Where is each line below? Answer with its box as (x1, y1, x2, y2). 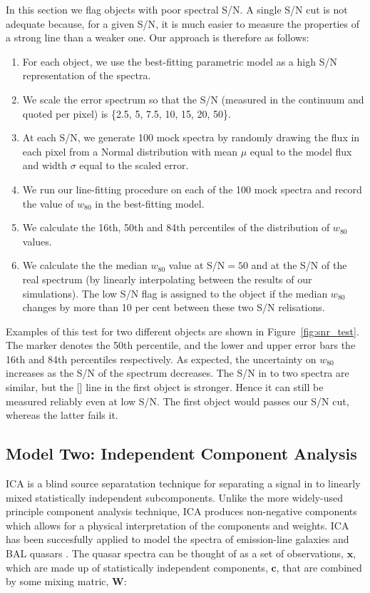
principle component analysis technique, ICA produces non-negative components (6, 504, 357, 519)
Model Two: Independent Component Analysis (6, 442, 357, 465)
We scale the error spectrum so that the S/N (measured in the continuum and (22, 91, 364, 106)
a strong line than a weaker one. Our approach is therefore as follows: (6, 30, 309, 45)
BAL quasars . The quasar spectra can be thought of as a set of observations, (6, 546, 344, 561)
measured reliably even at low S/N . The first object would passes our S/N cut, (6, 393, 349, 408)
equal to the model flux (250, 143, 352, 158)
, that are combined (276, 559, 362, 574)
